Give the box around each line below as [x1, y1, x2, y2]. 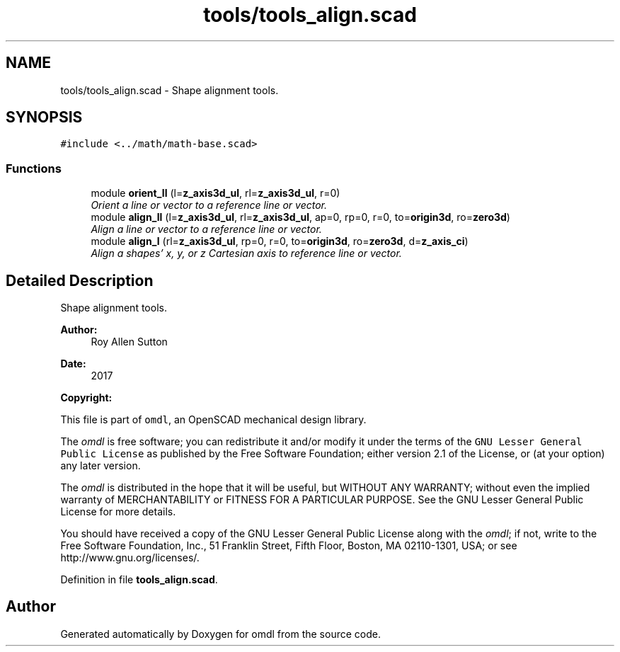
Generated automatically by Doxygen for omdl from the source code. [60, 627, 381, 640]
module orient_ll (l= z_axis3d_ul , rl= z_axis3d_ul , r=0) [91, 187, 340, 200]
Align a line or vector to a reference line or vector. [91, 223, 322, 236]
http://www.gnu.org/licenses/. [60, 551, 200, 564]
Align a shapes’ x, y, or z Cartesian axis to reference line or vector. [91, 247, 402, 260]
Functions [6, 161, 62, 176]
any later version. [60, 459, 141, 472]
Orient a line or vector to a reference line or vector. [91, 199, 328, 212]
